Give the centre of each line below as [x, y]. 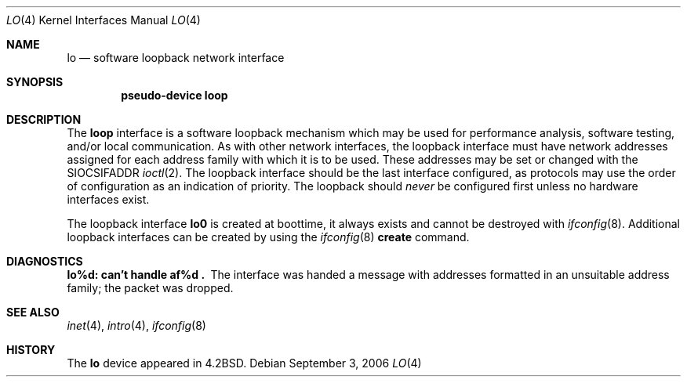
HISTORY [31, 350]
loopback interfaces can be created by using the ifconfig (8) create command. [268, 237]
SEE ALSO [33, 312]
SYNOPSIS [35, 82]
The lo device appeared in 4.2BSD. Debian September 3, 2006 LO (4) [244, 363]
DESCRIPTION [44, 119]
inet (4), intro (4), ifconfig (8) [136, 325]
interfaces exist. [108, 199]
